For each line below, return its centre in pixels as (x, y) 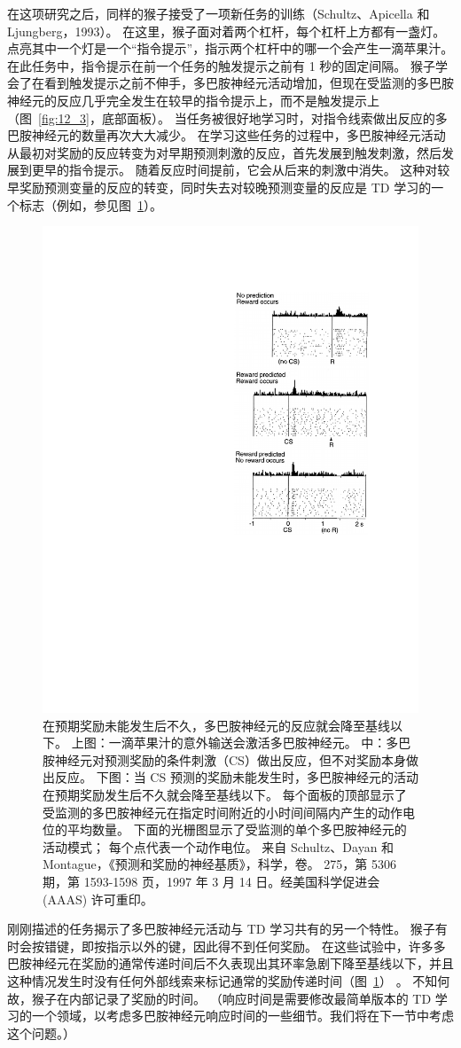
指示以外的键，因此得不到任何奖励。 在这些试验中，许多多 (276, 946)
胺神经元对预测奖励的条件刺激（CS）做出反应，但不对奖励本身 (224, 759)
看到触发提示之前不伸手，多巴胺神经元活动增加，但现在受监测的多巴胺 (249, 83)
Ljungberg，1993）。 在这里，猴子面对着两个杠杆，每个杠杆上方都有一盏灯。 (227, 31)
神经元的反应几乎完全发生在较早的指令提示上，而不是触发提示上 (193, 100)
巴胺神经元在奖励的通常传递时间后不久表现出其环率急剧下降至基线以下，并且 (230, 963)
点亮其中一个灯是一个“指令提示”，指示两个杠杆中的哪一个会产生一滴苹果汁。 (230, 48)
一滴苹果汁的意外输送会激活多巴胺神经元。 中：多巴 (260, 743)
